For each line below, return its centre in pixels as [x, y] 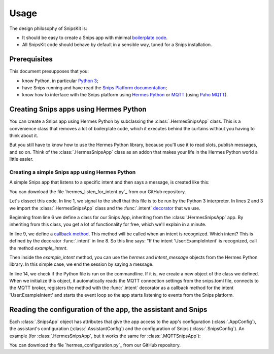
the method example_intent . [39, 248]
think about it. [24, 136]
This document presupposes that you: [49, 72]
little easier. [21, 159]
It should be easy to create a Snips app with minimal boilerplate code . [95, 38]
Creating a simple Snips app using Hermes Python [73, 172]
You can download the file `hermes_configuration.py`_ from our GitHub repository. [95, 345]
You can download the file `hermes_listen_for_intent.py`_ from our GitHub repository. [98, 191]
